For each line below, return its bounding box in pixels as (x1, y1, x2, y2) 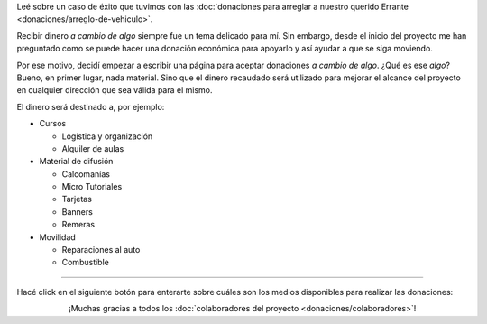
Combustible (61, 257, 110, 268)
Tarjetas (61, 194, 92, 205)
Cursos (39, 118, 67, 129)
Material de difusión (39, 156, 114, 167)
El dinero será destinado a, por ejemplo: (16, 101, 165, 112)
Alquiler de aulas (61, 143, 124, 153)
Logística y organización (61, 131, 153, 142)
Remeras (61, 219, 95, 230)
